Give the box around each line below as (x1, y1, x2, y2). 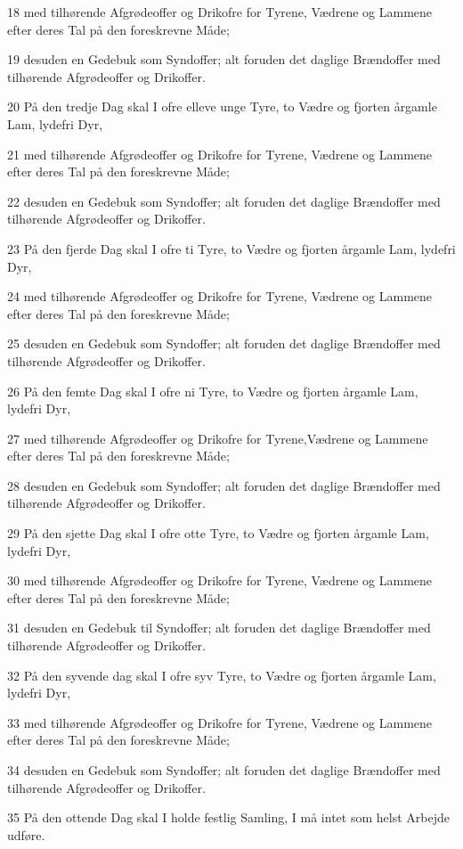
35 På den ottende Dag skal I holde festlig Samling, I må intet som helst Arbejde (7, 808, 450, 827)
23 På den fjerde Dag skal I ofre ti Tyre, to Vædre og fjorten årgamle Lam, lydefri (7, 239, 456, 257)
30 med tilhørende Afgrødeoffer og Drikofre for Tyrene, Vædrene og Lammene (7, 571, 433, 590)
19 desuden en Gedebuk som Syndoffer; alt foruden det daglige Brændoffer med (7, 50, 441, 69)
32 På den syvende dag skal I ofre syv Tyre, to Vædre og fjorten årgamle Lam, (7, 665, 436, 684)
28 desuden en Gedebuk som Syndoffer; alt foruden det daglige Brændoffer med (7, 476, 441, 494)
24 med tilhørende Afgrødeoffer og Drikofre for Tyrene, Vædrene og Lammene (7, 287, 433, 306)
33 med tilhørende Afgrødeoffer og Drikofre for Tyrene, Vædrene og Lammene (7, 713, 433, 731)
